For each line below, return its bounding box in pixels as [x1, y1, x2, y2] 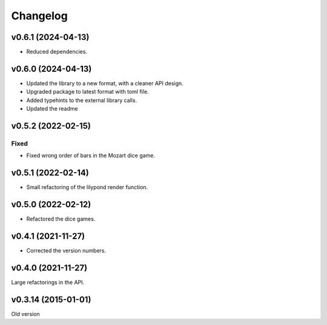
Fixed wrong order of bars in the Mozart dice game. [26, 152, 156, 159]
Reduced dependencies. [26, 48, 88, 56]
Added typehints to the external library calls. [26, 97, 137, 104]
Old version [11, 310, 41, 317]
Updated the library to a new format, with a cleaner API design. [26, 79, 184, 87]
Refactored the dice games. [26, 215, 96, 223]
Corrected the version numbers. [26, 247, 107, 254]
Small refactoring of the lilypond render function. [26, 184, 148, 191]
